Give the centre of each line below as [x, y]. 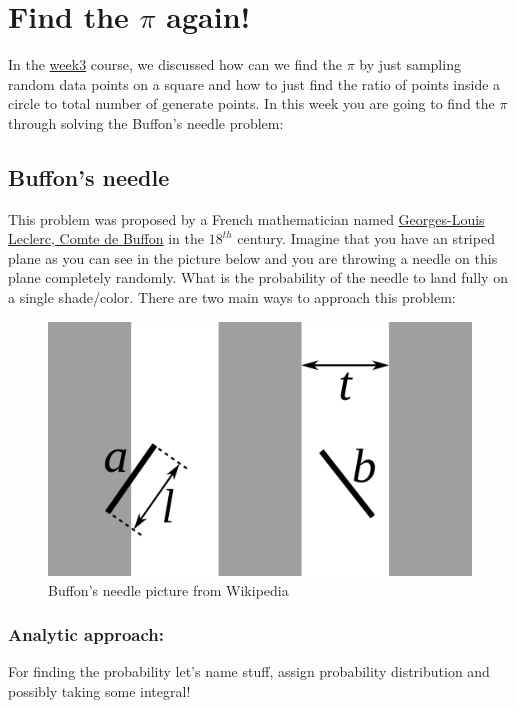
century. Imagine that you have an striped [366, 238]
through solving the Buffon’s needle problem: [146, 122]
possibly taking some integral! [99, 690]
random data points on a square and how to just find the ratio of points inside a [254, 83]
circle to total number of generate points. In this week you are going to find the [251, 103]
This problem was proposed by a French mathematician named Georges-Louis [246, 218]
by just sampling [410, 64]
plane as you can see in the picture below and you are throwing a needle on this [253, 257]
